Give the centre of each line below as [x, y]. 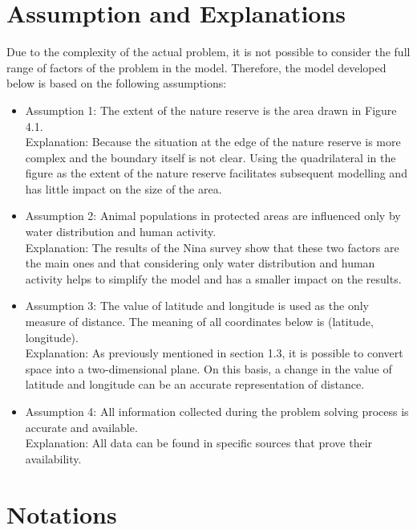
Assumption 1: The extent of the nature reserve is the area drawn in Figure [211, 110]
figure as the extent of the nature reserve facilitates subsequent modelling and [216, 173]
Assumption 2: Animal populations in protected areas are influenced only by [213, 216]
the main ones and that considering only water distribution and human [200, 263]
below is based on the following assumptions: [117, 83]
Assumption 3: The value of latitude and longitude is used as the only [197, 306]
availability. [53, 458]
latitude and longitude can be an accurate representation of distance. [195, 384]
